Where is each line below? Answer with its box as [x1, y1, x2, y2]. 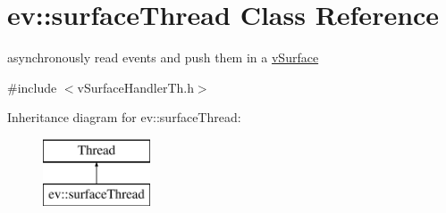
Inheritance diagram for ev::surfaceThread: [7, 108, 241, 127]
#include [7, 78, 57, 96]
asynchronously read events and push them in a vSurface [7, 48, 319, 67]
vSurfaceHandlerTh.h [77, 78, 194, 96]
